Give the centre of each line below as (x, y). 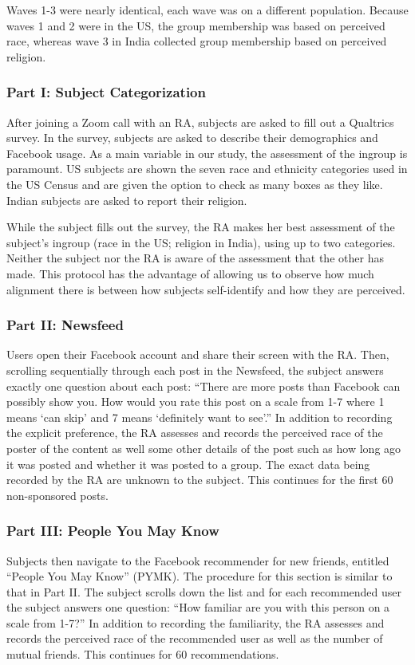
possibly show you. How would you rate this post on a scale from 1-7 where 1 (196, 401)
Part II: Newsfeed (65, 325)
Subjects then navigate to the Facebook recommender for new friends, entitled (198, 560)
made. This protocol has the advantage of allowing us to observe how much (190, 273)
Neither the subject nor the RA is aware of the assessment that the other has (195, 258)
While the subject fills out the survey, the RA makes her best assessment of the (201, 227)
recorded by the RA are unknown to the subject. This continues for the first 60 (200, 480)
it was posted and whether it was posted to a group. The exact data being (188, 464)
